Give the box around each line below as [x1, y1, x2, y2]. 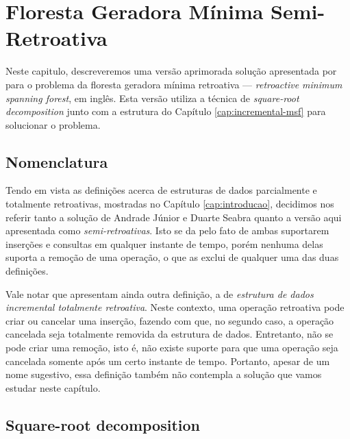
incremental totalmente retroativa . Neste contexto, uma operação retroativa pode [5, 300, 345, 314]
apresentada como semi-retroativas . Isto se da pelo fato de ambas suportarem [5, 223, 329, 238]
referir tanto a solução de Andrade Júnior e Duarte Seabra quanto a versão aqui [5, 210, 342, 224]
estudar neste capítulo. [5, 380, 101, 394]
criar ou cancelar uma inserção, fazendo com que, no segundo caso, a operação [5, 313, 334, 327]
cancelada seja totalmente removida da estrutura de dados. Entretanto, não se [5, 327, 334, 341]
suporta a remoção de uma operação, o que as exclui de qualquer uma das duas [5, 250, 339, 264]
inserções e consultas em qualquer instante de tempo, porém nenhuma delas [5, 236, 323, 251]
